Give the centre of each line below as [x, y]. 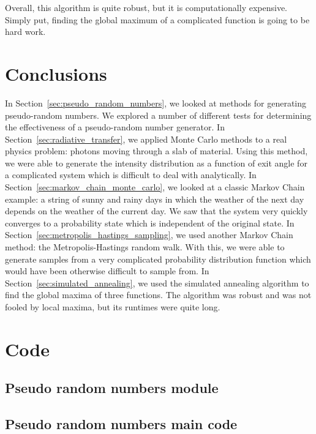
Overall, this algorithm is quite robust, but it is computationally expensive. [146, 7]
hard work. [25, 32]
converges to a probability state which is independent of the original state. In [150, 223]
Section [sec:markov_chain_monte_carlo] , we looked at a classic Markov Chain [155, 187]
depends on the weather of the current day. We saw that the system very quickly [156, 211]
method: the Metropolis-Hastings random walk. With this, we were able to [145, 247]
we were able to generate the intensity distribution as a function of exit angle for [156, 163]
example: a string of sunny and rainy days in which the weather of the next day [155, 199]
